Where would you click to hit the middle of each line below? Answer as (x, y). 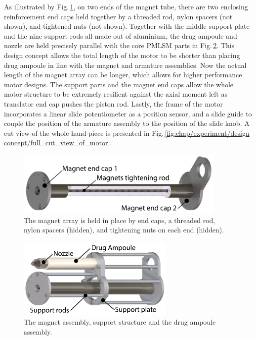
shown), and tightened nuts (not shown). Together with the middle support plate (127, 26)
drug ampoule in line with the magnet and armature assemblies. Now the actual (125, 65)
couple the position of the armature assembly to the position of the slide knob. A (127, 123)
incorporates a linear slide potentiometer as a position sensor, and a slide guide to (128, 113)
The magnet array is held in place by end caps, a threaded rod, (120, 220)
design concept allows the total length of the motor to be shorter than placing (122, 55)
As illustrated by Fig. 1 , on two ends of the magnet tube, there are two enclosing (126, 6)
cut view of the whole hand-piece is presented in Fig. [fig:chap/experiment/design (127, 133)
